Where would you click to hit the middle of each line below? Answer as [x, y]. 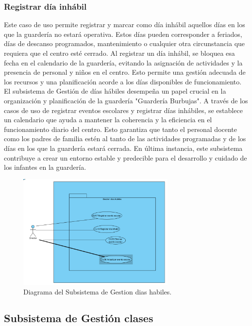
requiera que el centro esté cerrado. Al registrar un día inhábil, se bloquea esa [119, 53]
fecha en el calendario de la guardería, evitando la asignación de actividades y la [123, 62]
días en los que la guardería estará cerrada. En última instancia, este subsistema [123, 148]
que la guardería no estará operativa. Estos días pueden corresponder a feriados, [123, 34]
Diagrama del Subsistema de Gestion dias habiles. [98, 292]
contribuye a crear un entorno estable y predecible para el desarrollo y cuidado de [126, 157]
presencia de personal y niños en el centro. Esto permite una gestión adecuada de [125, 72]
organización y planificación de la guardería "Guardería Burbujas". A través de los [126, 100]
